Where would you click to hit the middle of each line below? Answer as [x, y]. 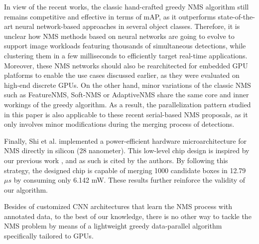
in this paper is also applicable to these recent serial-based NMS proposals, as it [126, 114]
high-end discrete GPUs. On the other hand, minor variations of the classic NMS [128, 85]
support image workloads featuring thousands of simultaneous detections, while [125, 46]
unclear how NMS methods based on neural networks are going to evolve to [119, 36]
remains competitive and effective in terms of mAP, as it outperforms [110, 16]
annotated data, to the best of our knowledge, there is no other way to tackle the [128, 216]
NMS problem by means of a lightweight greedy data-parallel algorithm [113, 226]
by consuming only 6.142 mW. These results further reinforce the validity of [129, 180]
